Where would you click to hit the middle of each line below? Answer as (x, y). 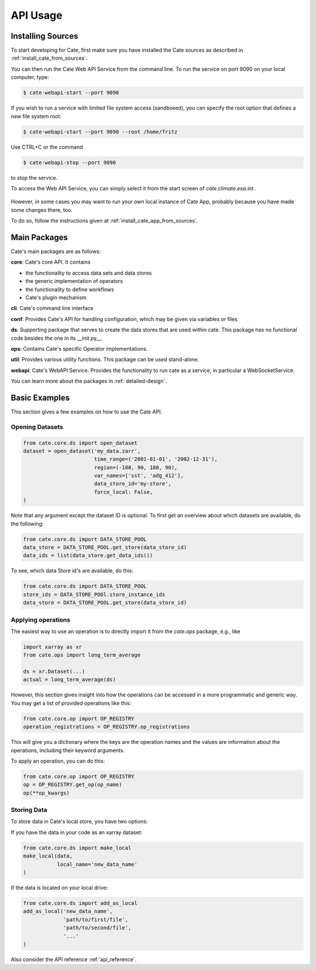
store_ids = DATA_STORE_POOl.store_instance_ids (94, 594)
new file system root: (36, 116)
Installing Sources (44, 36)
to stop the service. (34, 177)
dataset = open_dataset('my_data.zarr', (82, 451)
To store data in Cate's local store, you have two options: (79, 822)
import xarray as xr (52, 647)
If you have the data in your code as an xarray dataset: (77, 832)
